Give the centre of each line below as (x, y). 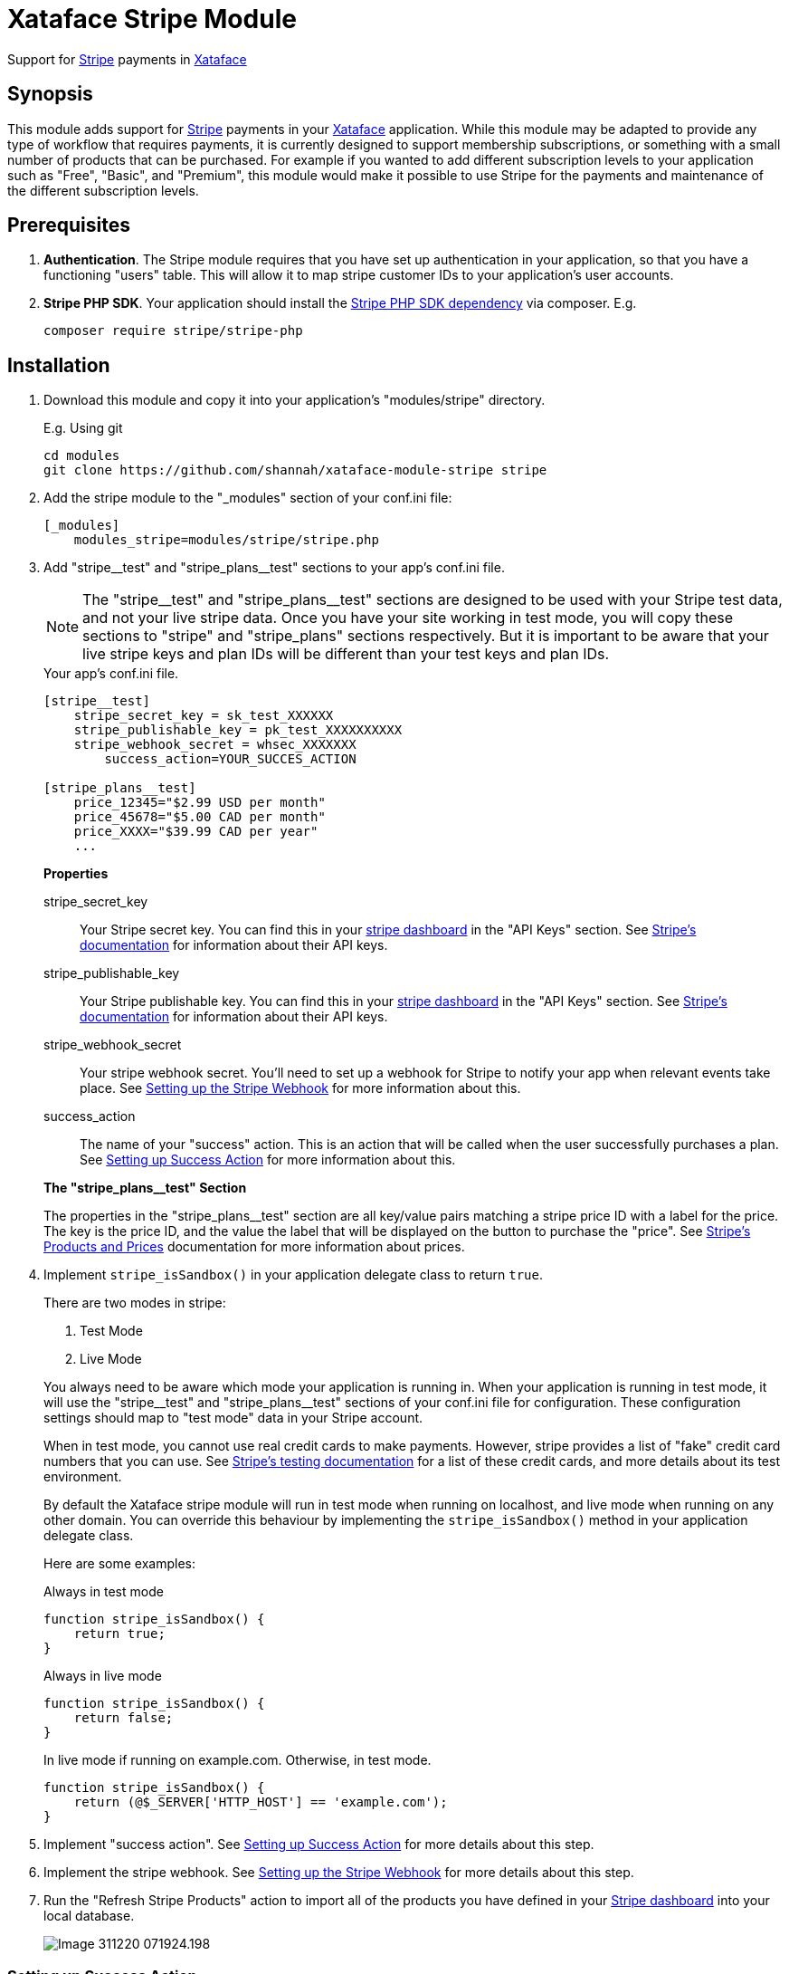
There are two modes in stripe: (135, 1303)
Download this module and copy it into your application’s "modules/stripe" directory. (295, 400)
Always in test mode (104, 1592)
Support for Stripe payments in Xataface (127, 59)
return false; (124, 1718)
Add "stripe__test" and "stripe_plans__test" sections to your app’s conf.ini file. (274, 568)
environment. (83, 1477)
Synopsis (50, 94)
